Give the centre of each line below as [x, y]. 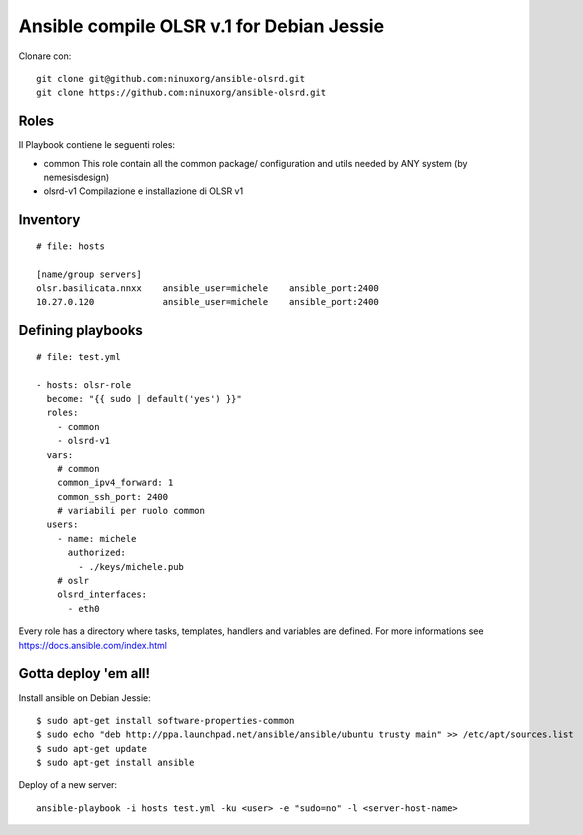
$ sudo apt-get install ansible [115, 763]
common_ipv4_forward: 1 [115, 483]
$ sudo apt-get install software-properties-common [165, 720]
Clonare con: [45, 56]
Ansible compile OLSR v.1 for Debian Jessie [201, 26]
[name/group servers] [89, 274]
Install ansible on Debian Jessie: [85, 697]
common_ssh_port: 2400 [112, 496]
